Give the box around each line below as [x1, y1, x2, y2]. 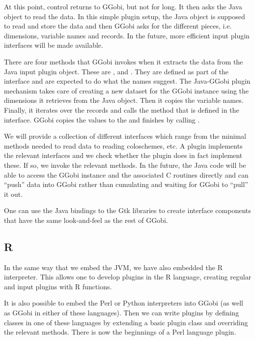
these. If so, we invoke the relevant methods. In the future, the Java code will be [4, 159, 246, 170]
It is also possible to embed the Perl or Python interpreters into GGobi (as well [4, 298, 243, 308]
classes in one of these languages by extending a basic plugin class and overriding [4, 317, 248, 327]
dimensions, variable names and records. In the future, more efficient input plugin [4, 30, 250, 40]
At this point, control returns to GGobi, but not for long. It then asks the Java [4, 1, 242, 11]
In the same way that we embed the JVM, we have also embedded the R [4, 262, 223, 272]
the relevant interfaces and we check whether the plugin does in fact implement [4, 150, 243, 160]
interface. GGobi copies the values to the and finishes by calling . [4, 114, 200, 124]
